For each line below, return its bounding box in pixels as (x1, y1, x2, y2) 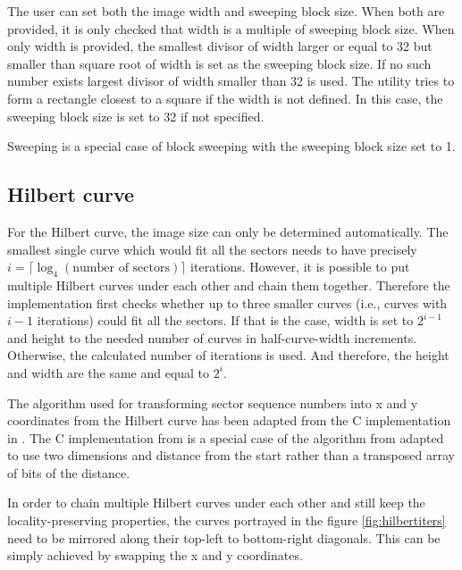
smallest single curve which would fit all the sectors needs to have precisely (7, 239, 417, 258)
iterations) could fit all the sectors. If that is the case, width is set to (37, 311, 414, 330)
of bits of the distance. (7, 463, 130, 482)
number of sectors (72, 262, 170, 275)
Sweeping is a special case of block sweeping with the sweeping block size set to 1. (7, 137, 456, 155)
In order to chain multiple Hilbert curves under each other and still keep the (7, 493, 425, 512)
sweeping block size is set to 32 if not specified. (7, 106, 265, 125)
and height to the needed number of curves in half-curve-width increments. (7, 328, 417, 347)
